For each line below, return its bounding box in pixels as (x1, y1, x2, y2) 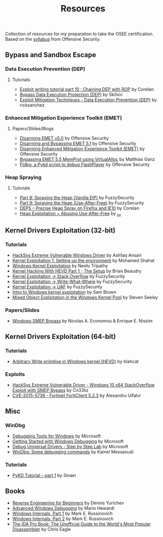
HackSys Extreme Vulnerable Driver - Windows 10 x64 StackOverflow (12, 382, 155, 388)
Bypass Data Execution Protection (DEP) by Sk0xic (19, 91, 123, 97)
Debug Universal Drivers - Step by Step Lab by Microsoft (12, 443, 128, 449)
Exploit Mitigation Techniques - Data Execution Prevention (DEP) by (19, 97, 157, 103)
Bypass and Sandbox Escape (5, 51, 96, 59)
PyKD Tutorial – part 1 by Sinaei (12, 473, 76, 479)
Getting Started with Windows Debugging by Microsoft (12, 438, 124, 444)
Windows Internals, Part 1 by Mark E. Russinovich (12, 511, 113, 517)
